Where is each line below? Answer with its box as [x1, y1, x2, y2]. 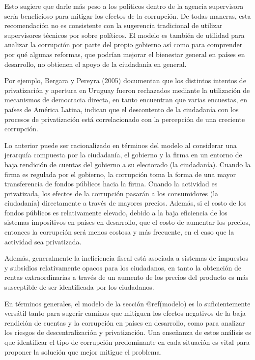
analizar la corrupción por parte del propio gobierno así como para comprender [4, 39, 243, 50]
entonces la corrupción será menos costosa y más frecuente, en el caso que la [4, 227, 234, 237]
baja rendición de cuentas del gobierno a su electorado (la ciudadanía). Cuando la [4, 159, 251, 169]
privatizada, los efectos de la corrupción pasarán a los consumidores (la [4, 188, 219, 198]
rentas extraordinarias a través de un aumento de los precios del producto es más [4, 272, 249, 282]
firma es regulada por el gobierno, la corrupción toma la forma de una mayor [4, 169, 236, 179]
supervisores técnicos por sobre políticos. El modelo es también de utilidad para [4, 30, 245, 40]
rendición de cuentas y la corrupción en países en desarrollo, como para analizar [4, 317, 245, 328]
